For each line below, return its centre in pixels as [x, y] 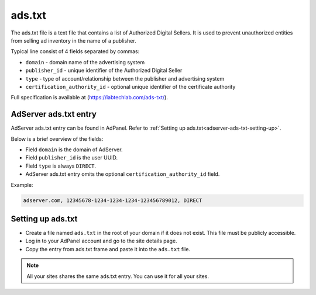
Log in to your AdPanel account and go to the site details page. [102, 241]
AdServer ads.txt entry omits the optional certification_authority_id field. [123, 174]
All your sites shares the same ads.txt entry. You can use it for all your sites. [118, 276]
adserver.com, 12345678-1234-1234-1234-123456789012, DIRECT [113, 200]
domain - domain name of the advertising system [85, 62]
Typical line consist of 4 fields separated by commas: [75, 51]
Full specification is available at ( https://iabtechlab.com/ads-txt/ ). [89, 98]
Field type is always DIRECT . [61, 166]
